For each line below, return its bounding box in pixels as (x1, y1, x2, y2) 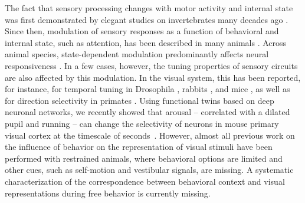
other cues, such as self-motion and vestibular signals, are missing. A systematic (5, 163, 294, 176)
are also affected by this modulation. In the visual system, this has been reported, (5, 71, 301, 83)
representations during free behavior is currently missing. (5, 186, 211, 199)
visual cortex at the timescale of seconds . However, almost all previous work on (5, 129, 295, 141)
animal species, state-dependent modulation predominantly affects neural (5, 48, 269, 60)
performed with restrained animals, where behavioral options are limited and (5, 152, 283, 164)
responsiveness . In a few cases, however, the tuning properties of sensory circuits (5, 59, 298, 71)
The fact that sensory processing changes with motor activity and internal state (5, 2, 293, 14)
